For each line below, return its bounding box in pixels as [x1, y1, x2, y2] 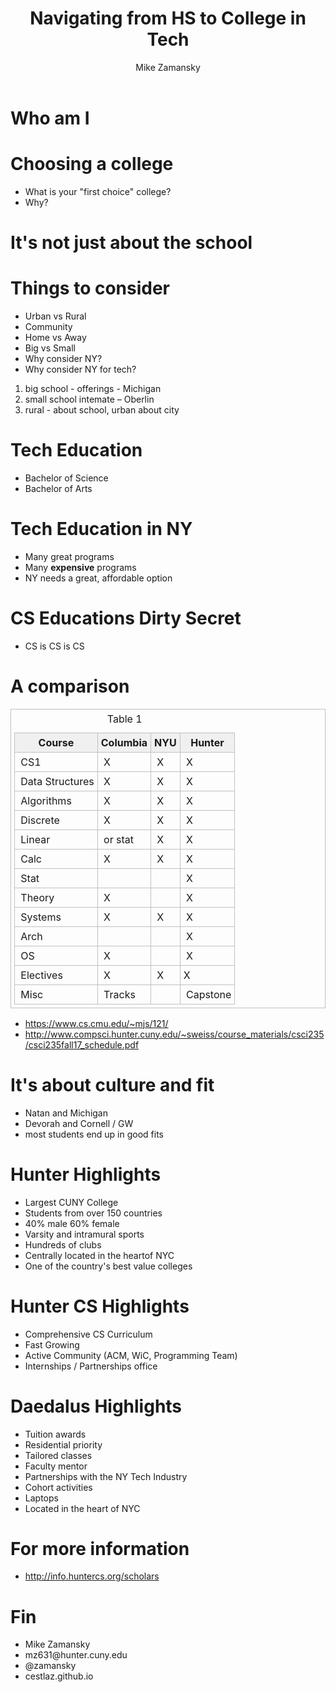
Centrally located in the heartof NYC [24, 1249, 175, 1261]
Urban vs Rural [24, 310, 87, 322]
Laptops [24, 1492, 59, 1504]
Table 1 [106, 712, 143, 726]
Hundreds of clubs [24, 1238, 102, 1251]
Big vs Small [24, 342, 76, 354]
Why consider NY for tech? [24, 363, 137, 375]
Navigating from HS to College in [29, 7, 307, 30]
